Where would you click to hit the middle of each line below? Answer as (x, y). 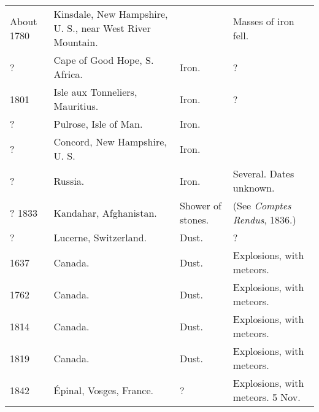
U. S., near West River (102, 28)
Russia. (69, 181)
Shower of (200, 205)
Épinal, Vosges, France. (104, 390)
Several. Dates (263, 173)
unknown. (254, 188)
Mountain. (76, 42)
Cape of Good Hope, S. (104, 60)
